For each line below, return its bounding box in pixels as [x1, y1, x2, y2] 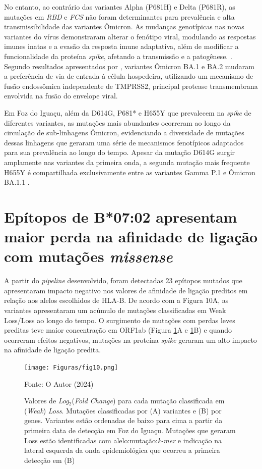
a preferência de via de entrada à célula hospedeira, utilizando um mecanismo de [4, 71, 253, 81]
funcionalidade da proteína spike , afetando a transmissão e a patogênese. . [4, 50, 232, 61]
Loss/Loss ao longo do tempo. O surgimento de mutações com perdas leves [4, 315, 235, 325]
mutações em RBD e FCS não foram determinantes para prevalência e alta [4, 11, 235, 22]
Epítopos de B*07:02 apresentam [4, 206, 237, 227]
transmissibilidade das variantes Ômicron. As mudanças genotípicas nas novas [4, 21, 244, 32]
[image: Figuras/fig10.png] [24, 363, 118, 371]
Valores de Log [24, 395, 69, 406]
